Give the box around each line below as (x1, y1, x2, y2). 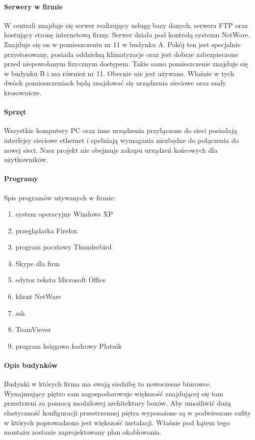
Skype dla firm (15, 258, 60, 268)
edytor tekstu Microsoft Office (15, 275, 106, 285)
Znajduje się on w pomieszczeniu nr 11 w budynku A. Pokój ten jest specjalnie (4, 39, 241, 49)
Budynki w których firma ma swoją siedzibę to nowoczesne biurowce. (4, 379, 211, 389)
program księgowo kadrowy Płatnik (15, 340, 122, 351)
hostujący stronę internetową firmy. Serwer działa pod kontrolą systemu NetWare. (4, 29, 250, 40)
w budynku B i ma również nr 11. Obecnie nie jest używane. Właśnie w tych (4, 68, 234, 78)
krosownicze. (4, 87, 42, 97)
